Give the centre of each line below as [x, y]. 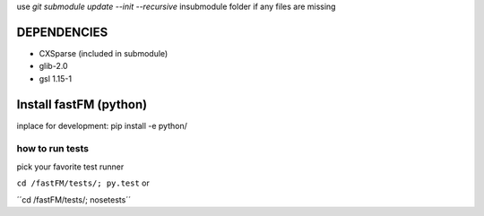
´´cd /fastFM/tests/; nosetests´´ [74, 199]
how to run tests [53, 149]
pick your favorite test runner [70, 167]
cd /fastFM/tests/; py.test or [83, 183]
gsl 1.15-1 [55, 78]
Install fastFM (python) [82, 104]
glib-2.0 [53, 66]
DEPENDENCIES [62, 32]
